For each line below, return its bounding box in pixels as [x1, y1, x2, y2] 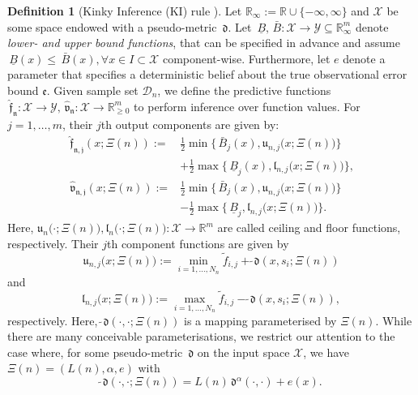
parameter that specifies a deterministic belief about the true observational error [7, 66, 407, 83]
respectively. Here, [7, 311, 98, 328]
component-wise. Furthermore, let [162, 49, 331, 67]
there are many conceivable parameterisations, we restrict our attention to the [7, 328, 395, 345]
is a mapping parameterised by [184, 311, 337, 328]
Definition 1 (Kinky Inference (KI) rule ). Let [7, 2, 242, 19]
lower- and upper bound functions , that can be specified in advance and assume [7, 34, 400, 51]
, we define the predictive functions [157, 81, 331, 98]
